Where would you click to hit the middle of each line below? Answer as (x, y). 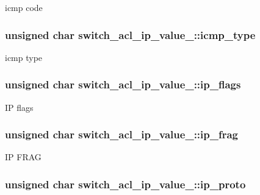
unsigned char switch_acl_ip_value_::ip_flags (123, 84)
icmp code (24, 7)
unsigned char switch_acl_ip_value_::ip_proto (125, 184)
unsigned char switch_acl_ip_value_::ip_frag (122, 134)
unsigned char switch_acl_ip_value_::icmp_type (130, 34)
